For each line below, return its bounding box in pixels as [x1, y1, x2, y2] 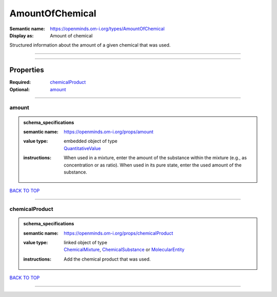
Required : [9, 79, 31, 86]
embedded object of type [64, 138, 117, 144]
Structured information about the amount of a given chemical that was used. [9, 42, 171, 48]
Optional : [9, 86, 30, 92]
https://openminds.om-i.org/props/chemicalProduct [64, 230, 173, 236]
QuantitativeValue [64, 145, 101, 151]
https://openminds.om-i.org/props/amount [64, 129, 154, 135]
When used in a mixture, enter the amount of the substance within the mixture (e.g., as [64, 155, 247, 161]
